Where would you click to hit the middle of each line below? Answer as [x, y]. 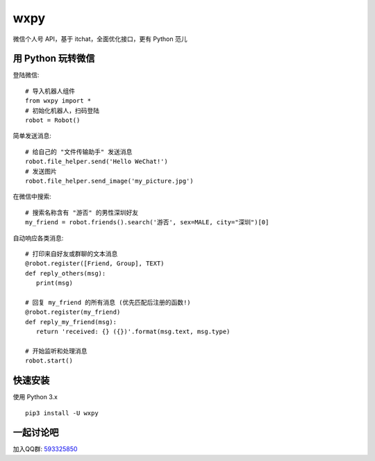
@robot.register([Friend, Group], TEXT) [95, 263]
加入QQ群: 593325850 [45, 449]
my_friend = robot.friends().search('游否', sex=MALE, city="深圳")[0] [147, 223]
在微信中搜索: [32, 196]
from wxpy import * [58, 101]
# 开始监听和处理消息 [56, 351]
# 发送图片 [41, 171]
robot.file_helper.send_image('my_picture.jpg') [109, 181]
